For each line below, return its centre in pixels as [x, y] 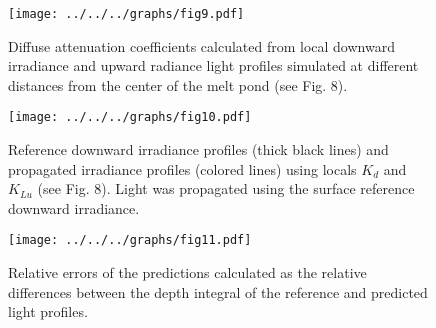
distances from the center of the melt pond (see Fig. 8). [178, 84]
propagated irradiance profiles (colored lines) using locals [182, 168]
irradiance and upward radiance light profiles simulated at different [213, 65]
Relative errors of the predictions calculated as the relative [187, 272]
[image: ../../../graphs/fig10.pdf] [130, 117]
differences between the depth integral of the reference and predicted [218, 291]
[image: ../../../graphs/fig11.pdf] [130, 240]
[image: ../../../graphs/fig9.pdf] [126, 14]
